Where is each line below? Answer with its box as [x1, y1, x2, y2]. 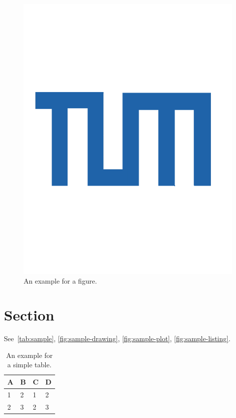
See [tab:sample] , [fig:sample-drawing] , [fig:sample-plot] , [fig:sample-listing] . [4, 333, 231, 344]
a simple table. [7, 359, 52, 370]
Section [4, 305, 55, 325]
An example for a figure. [24, 276, 97, 286]
